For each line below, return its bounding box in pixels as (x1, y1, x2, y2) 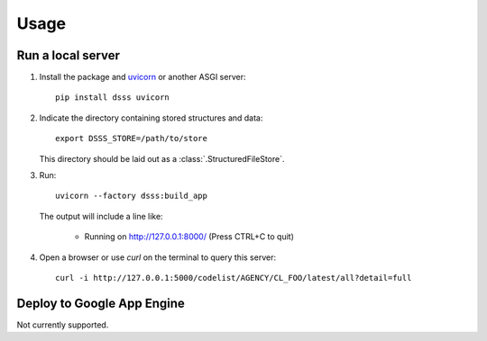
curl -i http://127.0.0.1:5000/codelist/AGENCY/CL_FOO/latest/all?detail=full (55, 273, 412, 283)
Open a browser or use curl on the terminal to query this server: (39, 252, 277, 263)
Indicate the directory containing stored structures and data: (39, 112, 263, 123)
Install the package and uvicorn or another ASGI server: (39, 72, 246, 83)
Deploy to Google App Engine (16, 295, 185, 310)
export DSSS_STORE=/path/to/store (55, 133, 207, 144)
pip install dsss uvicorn (55, 93, 170, 103)
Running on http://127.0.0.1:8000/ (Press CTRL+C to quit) (84, 231, 295, 242)
